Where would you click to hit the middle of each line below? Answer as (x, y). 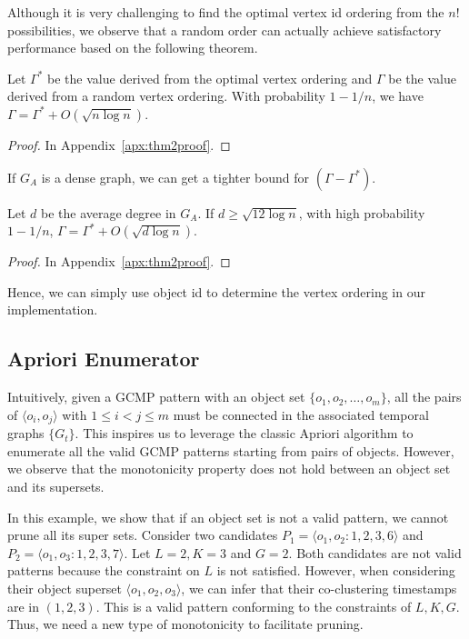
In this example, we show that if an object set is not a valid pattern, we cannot (228, 517)
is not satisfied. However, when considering (336, 570)
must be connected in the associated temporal (301, 414)
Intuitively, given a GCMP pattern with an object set (156, 397)
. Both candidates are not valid (375, 552)
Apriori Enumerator (104, 359)
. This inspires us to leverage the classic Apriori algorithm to (244, 433)
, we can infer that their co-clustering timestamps (319, 588)
